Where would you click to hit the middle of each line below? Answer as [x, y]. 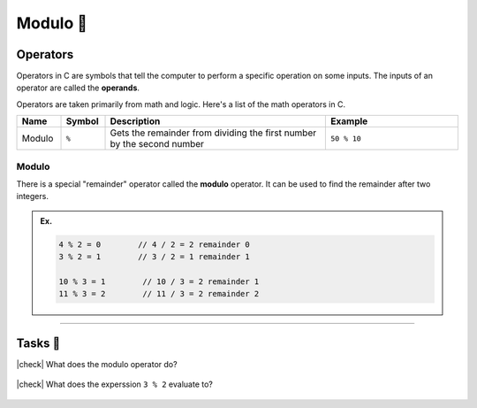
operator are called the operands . [78, 88]
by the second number [157, 144]
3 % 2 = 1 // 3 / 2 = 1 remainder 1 [155, 257]
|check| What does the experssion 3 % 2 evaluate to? [115, 384]
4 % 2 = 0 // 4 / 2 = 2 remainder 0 [155, 244]
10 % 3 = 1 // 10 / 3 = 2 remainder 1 [159, 281]
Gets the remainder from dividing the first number [213, 133]
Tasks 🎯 [38, 343]
